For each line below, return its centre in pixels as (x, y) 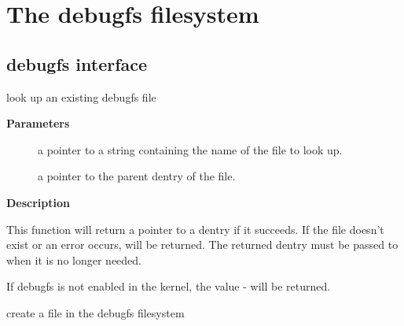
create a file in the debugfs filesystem (95, 312)
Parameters (38, 123)
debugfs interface (77, 63)
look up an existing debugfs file (81, 96)
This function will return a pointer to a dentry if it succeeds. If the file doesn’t (195, 229)
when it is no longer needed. (74, 259)
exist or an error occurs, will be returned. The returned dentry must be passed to (202, 245)
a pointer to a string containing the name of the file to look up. (190, 149)
